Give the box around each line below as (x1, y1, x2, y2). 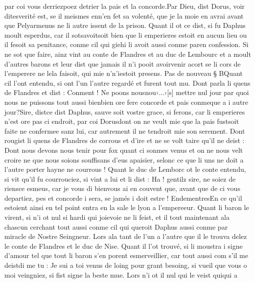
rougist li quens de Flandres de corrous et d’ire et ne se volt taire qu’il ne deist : (4, 135, 245, 145)
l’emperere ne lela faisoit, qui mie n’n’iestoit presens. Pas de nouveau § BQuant (4, 68, 243, 78)
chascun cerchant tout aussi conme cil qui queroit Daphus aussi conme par (4, 221, 228, 232)
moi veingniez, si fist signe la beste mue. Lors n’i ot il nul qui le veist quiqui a (4, 269, 237, 280)
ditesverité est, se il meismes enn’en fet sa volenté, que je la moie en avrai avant (4, 10, 244, 21)
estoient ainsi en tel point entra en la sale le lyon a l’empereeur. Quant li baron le (4, 202, 249, 212)
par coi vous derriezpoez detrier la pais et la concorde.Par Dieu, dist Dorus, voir (4, 1, 245, 11)
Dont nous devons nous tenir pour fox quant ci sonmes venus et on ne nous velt (4, 144, 243, 155)
